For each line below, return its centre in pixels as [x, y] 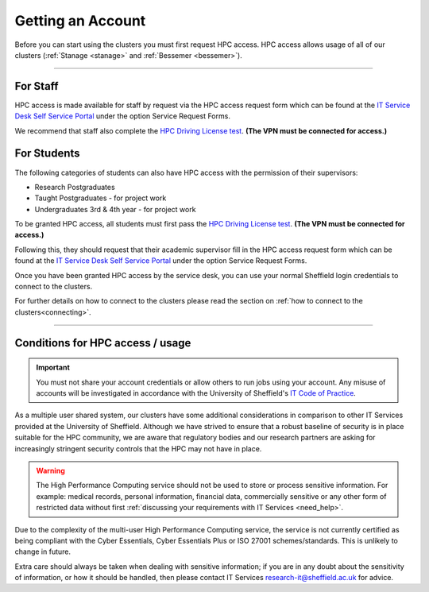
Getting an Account [80, 21]
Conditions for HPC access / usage [103, 343]
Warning [50, 470]
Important [53, 368]
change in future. [43, 551]
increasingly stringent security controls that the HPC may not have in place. [138, 448]
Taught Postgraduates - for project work [100, 198]
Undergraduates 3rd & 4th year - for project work [115, 209]
